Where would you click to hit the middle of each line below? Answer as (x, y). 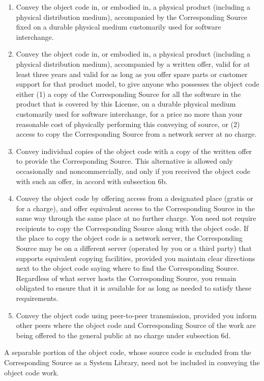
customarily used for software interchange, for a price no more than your (129, 113)
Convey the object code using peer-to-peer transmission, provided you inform (136, 315)
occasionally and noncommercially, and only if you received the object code (133, 171)
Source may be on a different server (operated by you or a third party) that (134, 248)
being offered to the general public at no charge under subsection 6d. (123, 335)
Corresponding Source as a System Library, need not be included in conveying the (132, 362)
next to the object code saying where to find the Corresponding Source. (127, 268)
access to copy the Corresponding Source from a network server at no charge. (136, 134)
